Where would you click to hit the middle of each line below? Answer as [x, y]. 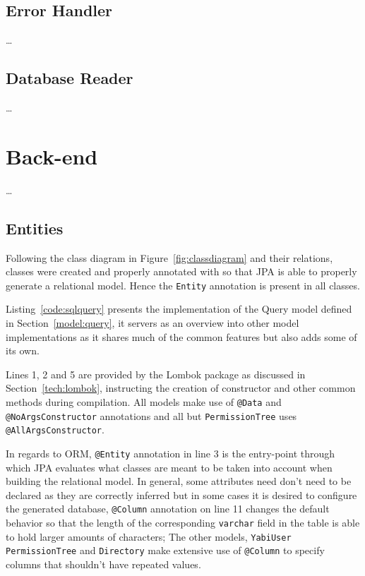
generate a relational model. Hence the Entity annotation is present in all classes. [183, 285]
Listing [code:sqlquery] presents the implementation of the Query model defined [179, 309]
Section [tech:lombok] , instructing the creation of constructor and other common [181, 388]
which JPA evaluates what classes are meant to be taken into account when [169, 467]
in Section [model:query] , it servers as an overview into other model [152, 322]
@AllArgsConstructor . [55, 430]
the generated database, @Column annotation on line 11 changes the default [168, 509]
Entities [35, 228]
